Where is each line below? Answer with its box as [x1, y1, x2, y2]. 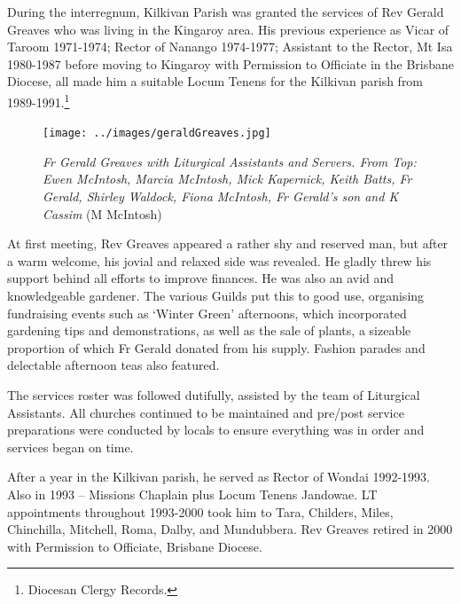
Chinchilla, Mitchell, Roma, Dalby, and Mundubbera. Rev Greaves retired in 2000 [7, 520, 453, 538]
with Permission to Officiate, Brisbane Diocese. [7, 537, 262, 555]
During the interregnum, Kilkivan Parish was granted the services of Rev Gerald [7, 3, 444, 20]
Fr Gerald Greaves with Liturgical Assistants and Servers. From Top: [43, 152, 417, 170]
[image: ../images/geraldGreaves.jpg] [43, 127, 271, 140]
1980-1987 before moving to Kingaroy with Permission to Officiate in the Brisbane [7, 54, 454, 73]
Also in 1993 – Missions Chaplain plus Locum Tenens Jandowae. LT [7, 484, 378, 503]
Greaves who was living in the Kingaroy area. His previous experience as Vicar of [7, 20, 449, 38]
